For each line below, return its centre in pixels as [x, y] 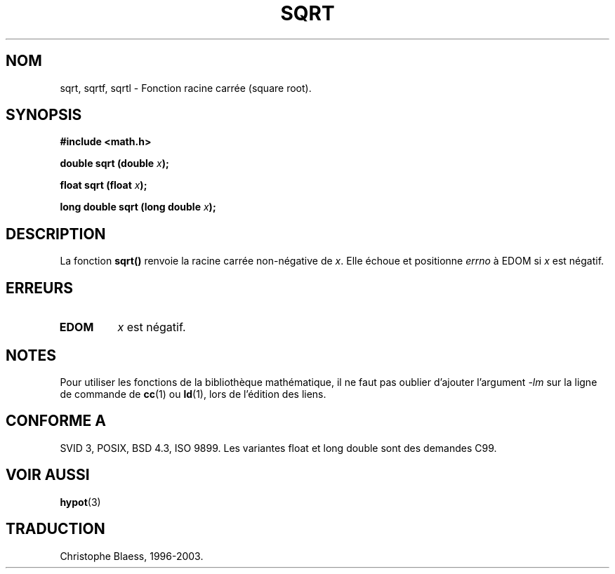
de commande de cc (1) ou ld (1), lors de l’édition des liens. [193, 394]
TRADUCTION [55, 529]
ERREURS [40, 288]
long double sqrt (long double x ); [138, 207]
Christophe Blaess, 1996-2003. [132, 556]
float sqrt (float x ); [104, 185]
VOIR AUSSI [48, 475]
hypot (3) [80, 502]
